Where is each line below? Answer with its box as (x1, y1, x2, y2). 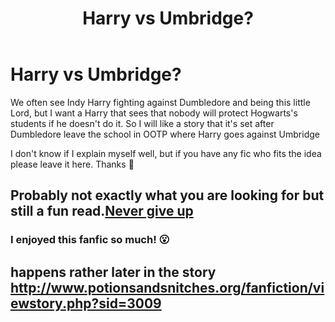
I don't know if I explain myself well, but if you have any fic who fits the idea (10, 147, 322, 159)
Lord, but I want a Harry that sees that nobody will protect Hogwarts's (10, 107, 298, 119)
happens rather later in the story (10, 263, 217, 281)
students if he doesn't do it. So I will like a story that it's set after (10, 117, 275, 129)
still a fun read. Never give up (10, 203, 194, 220)
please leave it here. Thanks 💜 (10, 158, 135, 170)
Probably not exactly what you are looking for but (10, 187, 325, 204)
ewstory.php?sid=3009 (10, 295, 162, 312)
